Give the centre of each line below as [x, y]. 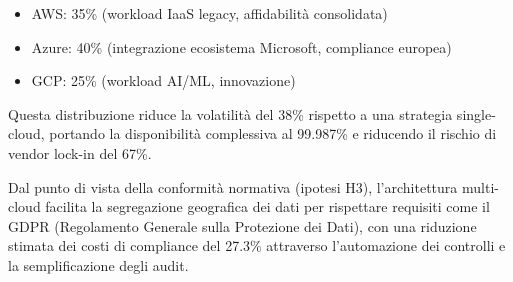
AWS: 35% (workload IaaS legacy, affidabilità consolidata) [209, 13]
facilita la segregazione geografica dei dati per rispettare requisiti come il [267, 206]
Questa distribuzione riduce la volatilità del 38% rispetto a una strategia [230, 113]
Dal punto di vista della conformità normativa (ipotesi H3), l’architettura [233, 186]
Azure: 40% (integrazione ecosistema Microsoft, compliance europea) [241, 46]
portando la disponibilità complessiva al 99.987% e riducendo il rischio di [273, 133]
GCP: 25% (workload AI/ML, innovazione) [163, 80]
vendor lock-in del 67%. [80, 152]
